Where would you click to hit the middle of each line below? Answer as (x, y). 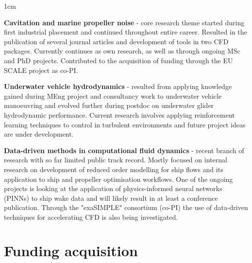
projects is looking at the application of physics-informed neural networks (113, 188)
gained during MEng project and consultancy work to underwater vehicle (113, 96)
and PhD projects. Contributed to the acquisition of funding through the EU (118, 60)
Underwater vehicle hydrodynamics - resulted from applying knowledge (118, 86)
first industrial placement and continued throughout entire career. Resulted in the (126, 32)
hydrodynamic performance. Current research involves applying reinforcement (119, 114)
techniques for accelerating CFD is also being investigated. (91, 217)
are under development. (39, 134)
